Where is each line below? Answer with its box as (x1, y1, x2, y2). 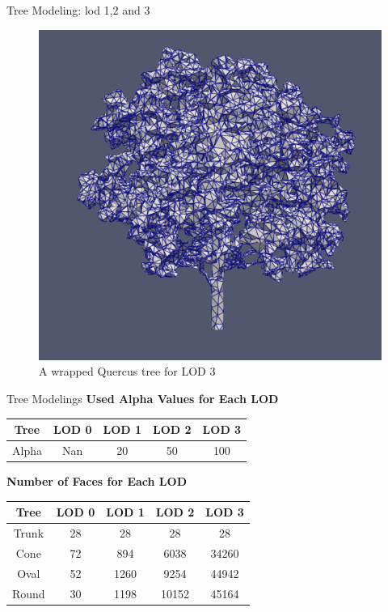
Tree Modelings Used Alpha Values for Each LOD (6, 390, 279, 407)
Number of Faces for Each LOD (6, 473, 187, 490)
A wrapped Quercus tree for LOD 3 (39, 363, 216, 380)
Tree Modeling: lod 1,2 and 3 (6, 2, 150, 18)
